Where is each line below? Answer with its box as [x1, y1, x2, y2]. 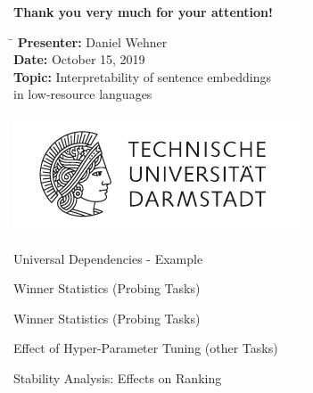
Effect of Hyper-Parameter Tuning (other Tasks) [13, 339, 278, 357]
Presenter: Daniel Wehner [17, 32, 168, 51]
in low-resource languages [13, 85, 152, 103]
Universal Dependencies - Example [13, 249, 203, 267]
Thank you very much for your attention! [13, 3, 273, 20]
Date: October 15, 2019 [13, 50, 145, 69]
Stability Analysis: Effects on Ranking [13, 368, 222, 387]
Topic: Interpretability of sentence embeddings [13, 67, 271, 86]
